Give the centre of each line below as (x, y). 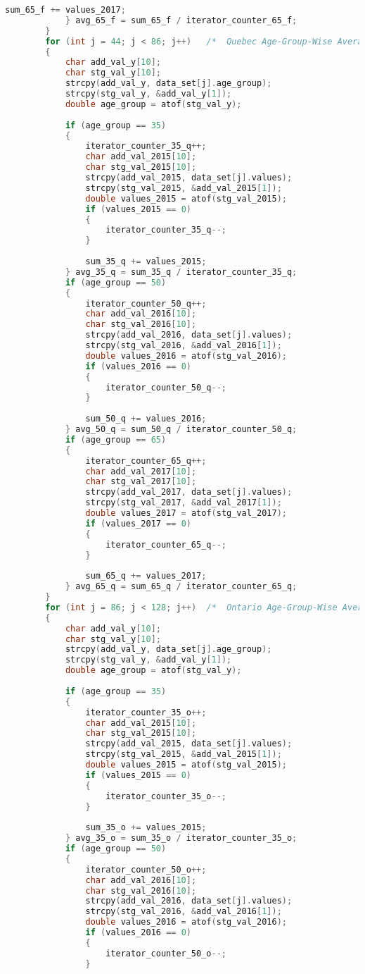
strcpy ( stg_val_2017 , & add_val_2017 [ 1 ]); (184, 503)
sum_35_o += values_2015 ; (146, 828)
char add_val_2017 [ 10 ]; (141, 471)
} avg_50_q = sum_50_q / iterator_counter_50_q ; (181, 429)
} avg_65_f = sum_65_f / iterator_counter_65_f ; (181, 20)
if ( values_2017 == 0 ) (138, 523)
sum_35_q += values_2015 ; (146, 261)
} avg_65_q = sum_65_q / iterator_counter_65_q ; (181, 587)
